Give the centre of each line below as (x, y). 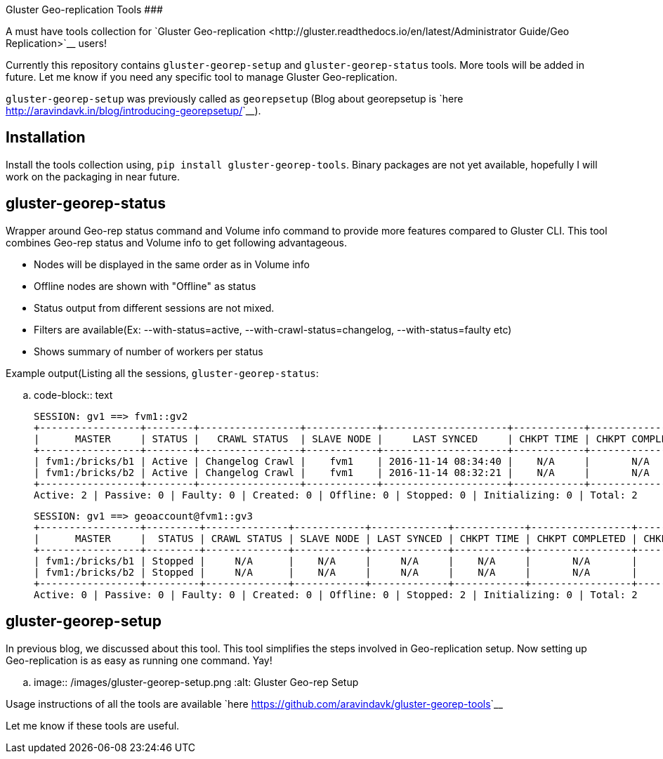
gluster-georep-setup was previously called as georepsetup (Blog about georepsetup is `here (235, 99)
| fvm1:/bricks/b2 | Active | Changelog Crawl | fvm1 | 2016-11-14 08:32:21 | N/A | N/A (342, 472)
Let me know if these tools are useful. (93, 725)
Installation (46, 138)
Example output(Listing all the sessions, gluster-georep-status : (162, 373)
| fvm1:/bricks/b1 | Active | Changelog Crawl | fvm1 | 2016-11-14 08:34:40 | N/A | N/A (342, 461)
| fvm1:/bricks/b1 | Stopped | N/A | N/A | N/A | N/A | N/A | (336, 561)
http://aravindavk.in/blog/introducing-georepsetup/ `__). (133, 111)
